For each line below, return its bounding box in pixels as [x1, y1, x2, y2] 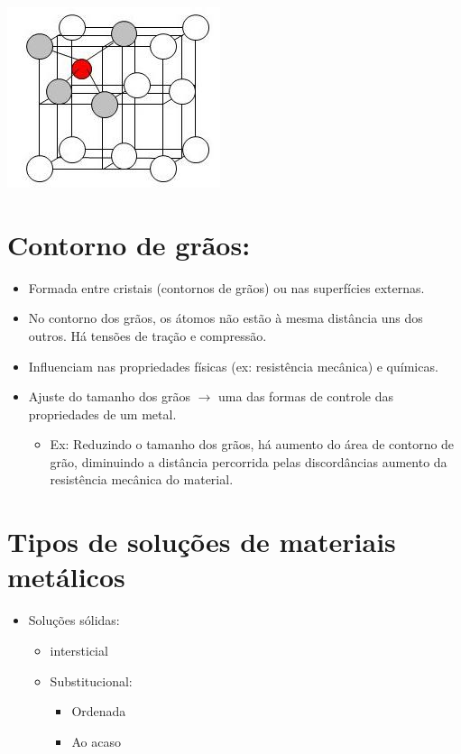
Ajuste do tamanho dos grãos [28, 387, 190, 406]
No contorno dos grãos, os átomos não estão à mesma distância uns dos [28, 308, 423, 327]
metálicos [7, 558, 125, 595]
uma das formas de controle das [218, 387, 393, 406]
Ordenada [71, 702, 126, 721]
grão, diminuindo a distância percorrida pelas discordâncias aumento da [50, 452, 447, 471]
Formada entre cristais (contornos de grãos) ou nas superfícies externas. [28, 278, 425, 297]
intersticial [50, 640, 108, 659]
